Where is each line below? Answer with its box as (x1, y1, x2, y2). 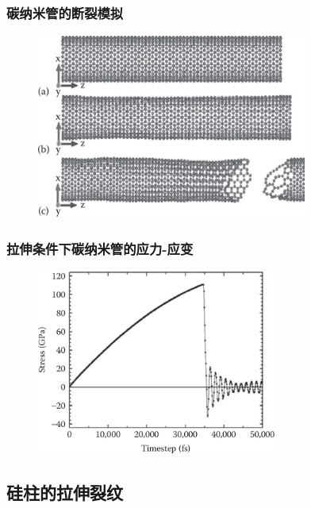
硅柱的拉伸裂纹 (6, 479, 123, 504)
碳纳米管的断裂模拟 (6, 2, 124, 22)
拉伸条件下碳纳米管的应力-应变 (6, 239, 194, 259)
